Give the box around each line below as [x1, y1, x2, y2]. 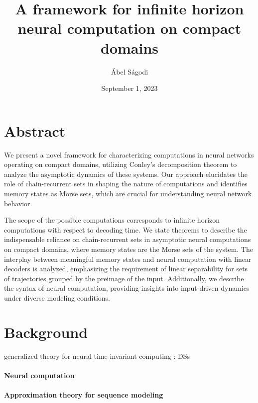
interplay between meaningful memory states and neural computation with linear [4, 253, 252, 264]
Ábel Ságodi [111, 66, 148, 77]
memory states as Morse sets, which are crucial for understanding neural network [4, 188, 252, 198]
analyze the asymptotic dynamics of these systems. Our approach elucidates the [4, 168, 248, 179]
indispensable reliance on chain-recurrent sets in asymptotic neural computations [4, 234, 251, 244]
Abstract [4, 120, 66, 141]
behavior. [4, 198, 32, 208]
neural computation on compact [17, 18, 242, 38]
